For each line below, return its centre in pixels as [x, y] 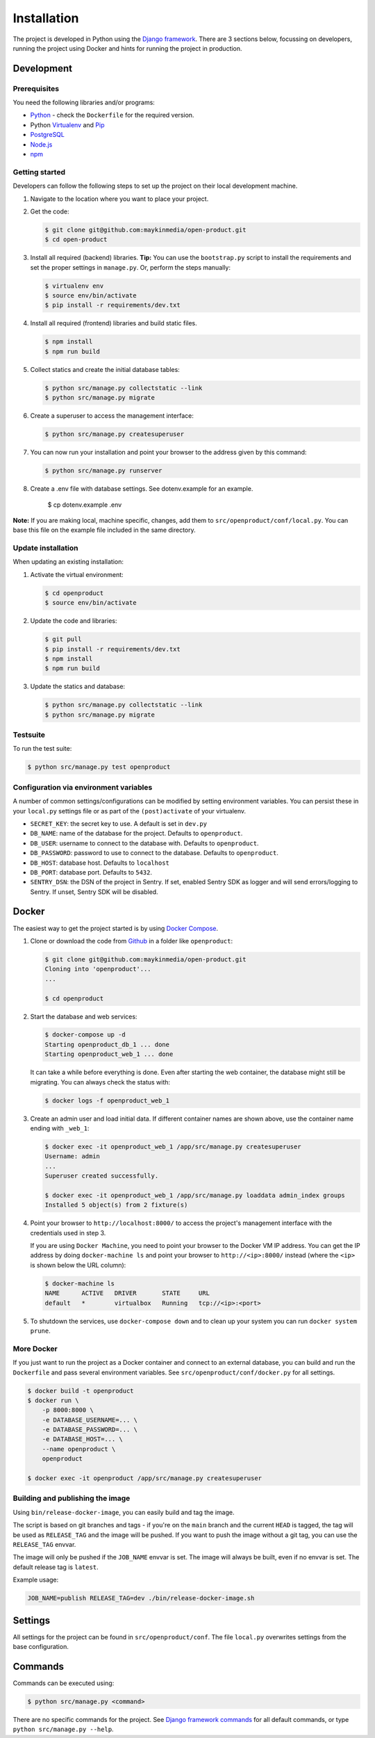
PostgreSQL [48, 135]
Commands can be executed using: [64, 1683]
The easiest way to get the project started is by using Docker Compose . [116, 928]
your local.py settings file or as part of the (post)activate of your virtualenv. [130, 811]
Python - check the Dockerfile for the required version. [112, 115]
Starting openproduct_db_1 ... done [107, 1044]
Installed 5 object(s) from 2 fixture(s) [116, 1205]
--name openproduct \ [79, 1449]
